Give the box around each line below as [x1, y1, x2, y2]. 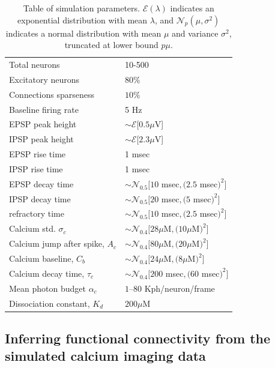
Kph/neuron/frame [144, 282, 215, 294]
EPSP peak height [9, 118, 77, 130]
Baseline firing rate [9, 103, 79, 115]
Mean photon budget [9, 282, 86, 294]
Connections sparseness [9, 88, 94, 100]
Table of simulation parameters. [23, 2, 140, 14]
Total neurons [9, 58, 60, 71]
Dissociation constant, [9, 297, 90, 309]
